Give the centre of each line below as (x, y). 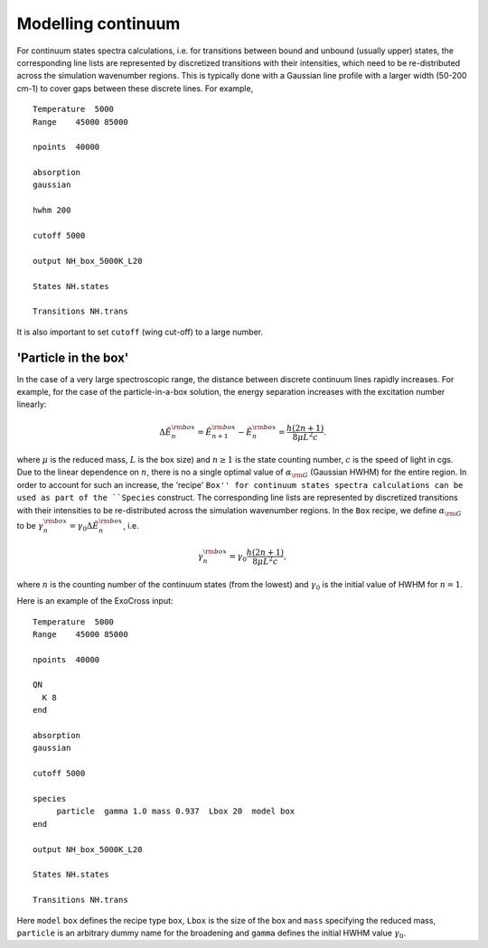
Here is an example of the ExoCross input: (95, 601)
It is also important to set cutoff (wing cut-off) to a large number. (140, 332)
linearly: (32, 404)
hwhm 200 (52, 211)
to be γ (30, 525)
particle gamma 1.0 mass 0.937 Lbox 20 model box (176, 812)
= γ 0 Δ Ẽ (84, 527)
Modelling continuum (99, 23)
